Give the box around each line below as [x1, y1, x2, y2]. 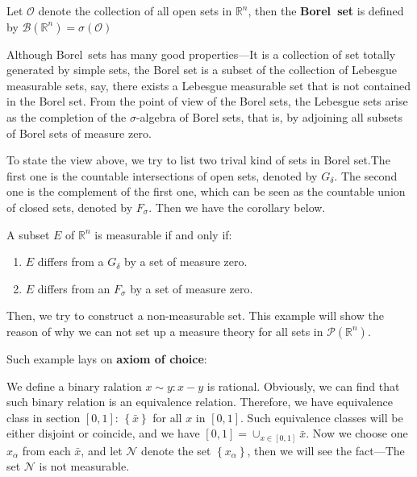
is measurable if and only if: [94, 226, 232, 243]
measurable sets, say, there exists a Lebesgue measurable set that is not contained [6, 77, 411, 93]
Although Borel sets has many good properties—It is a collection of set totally [6, 45, 396, 62]
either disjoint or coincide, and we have [6, 425, 200, 442]
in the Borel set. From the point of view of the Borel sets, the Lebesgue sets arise [6, 93, 408, 110]
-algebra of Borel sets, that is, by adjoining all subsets [136, 108, 403, 125]
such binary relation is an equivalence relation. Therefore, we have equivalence [6, 393, 394, 410]
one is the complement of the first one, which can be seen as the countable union [6, 183, 406, 200]
